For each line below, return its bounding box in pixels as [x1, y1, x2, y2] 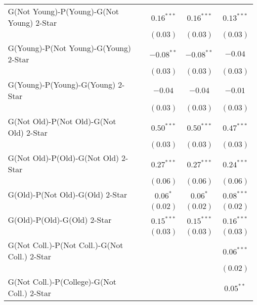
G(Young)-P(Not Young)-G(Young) [8, 42, 131, 53]
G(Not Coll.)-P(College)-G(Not [8, 276, 117, 287]
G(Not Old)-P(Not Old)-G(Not [8, 115, 116, 127]
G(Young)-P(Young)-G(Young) [8, 79, 116, 90]
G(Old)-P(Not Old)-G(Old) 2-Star [8, 189, 127, 200]
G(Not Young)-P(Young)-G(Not [8, 5, 119, 17]
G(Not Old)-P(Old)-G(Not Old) [8, 152, 119, 163]
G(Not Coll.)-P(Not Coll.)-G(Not [8, 239, 123, 251]
